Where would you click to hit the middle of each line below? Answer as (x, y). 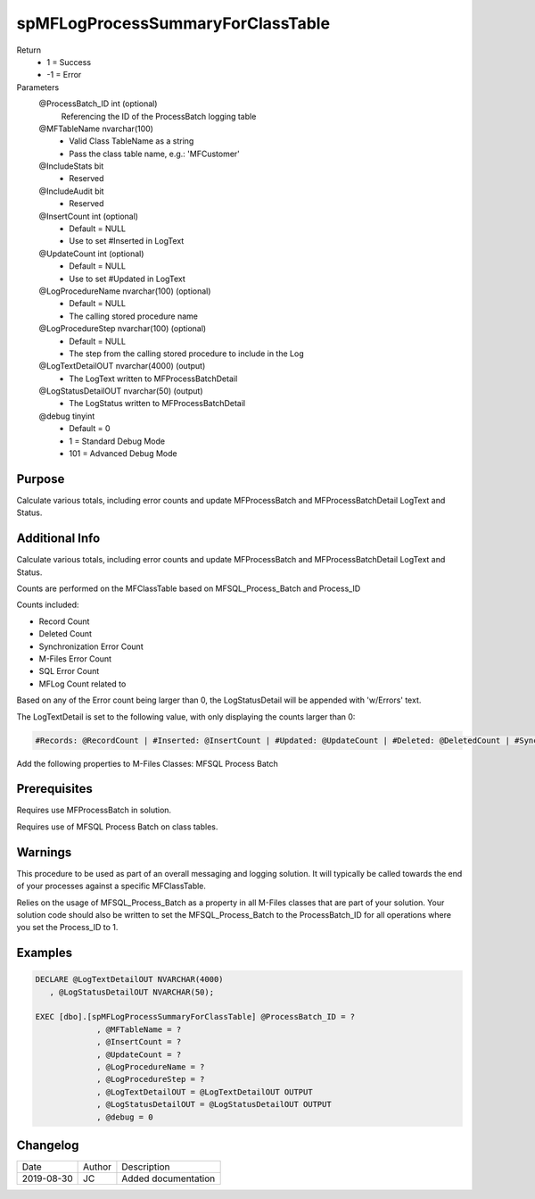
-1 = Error (64, 75)
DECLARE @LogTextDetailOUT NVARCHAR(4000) (129, 979)
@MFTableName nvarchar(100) (96, 129)
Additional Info (58, 539)
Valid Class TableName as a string (132, 141)
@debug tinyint (67, 416)
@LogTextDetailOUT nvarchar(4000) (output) (122, 366)
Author (97, 1167)
